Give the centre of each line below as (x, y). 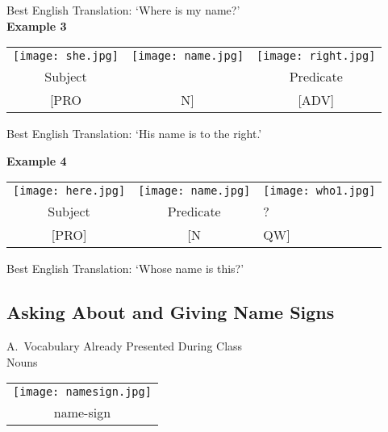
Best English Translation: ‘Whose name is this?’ (125, 268)
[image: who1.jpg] (319, 191)
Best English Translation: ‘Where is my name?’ (123, 10)
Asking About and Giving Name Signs (171, 312)
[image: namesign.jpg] (82, 392)
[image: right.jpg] (316, 56)
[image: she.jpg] (66, 56)
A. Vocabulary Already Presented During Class (125, 346)
